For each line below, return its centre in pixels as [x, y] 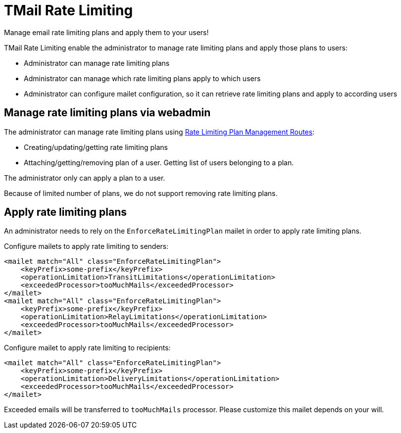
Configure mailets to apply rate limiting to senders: [86, 246]
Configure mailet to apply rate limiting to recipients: [87, 348]
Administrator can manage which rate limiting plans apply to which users [142, 78]
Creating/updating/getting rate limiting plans [96, 147]
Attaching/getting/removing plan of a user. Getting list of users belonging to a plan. [159, 162]
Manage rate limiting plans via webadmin [107, 113]
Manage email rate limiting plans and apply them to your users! [106, 32]
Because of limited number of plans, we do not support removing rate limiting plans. [141, 193]
